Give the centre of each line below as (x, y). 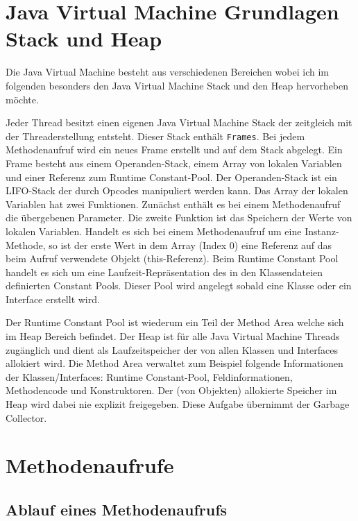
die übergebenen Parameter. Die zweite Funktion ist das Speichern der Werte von (179, 217)
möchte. (22, 99)
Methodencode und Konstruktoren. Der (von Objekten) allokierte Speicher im (171, 390)
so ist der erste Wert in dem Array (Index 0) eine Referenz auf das (190, 245)
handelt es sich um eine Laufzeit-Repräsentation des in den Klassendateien (164, 272)
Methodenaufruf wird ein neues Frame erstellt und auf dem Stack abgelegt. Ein (174, 150)
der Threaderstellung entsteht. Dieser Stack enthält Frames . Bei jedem (155, 136)
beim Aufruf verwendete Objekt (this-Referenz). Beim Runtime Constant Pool (172, 258)
